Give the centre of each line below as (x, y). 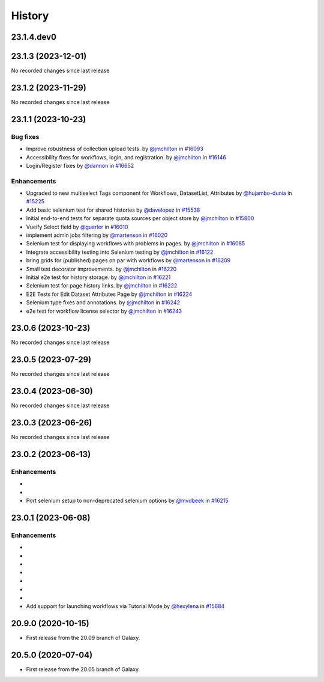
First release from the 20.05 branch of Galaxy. (83, 669)
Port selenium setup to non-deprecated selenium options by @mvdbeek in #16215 (127, 501)
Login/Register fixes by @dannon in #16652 (80, 165)
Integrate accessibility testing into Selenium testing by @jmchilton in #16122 (120, 252)
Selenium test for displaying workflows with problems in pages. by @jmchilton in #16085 (136, 244)
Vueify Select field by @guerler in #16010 (77, 227)
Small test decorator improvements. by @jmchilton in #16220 (101, 269)
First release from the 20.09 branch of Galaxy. (83, 637)
